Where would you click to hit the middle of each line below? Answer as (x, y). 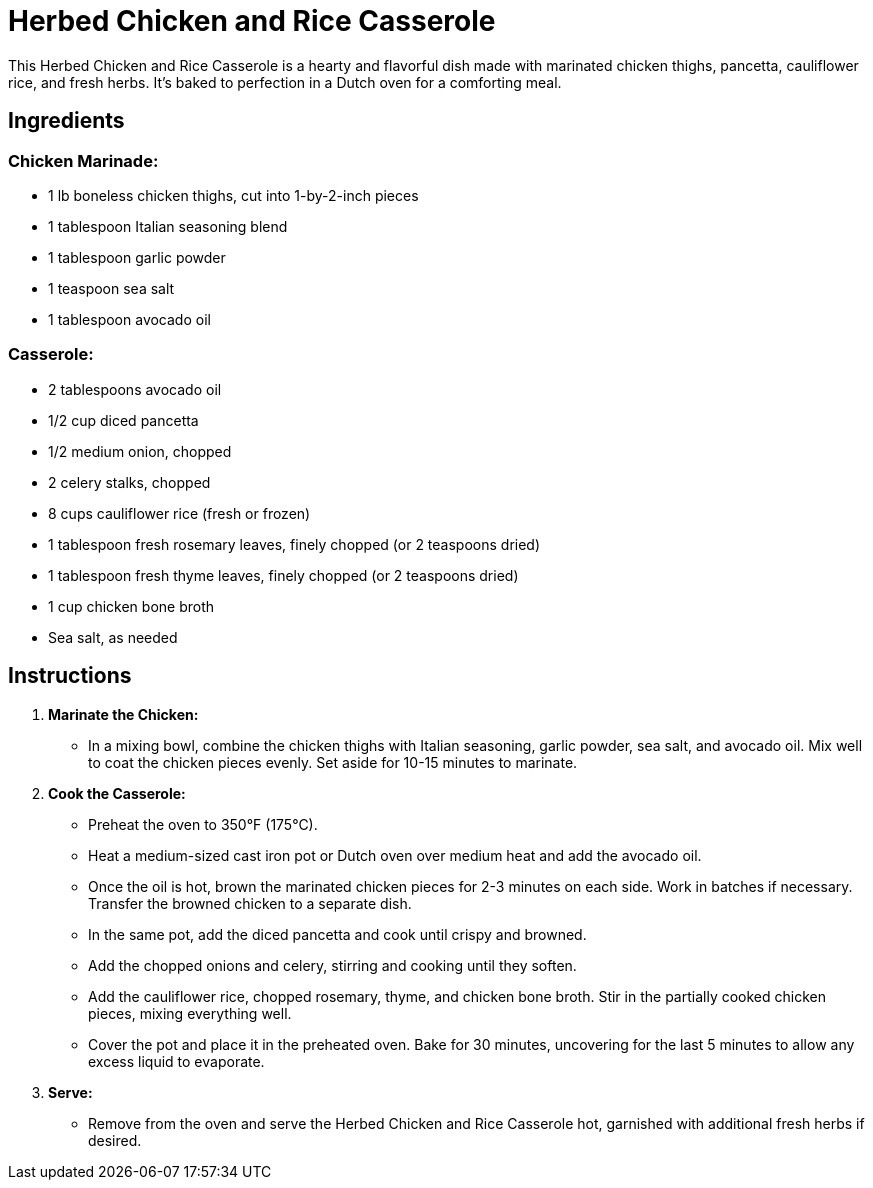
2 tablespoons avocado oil (135, 389)
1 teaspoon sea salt (111, 288)
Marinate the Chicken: (123, 714)
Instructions (70, 676)
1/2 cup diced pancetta (123, 420)
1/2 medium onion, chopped (140, 451)
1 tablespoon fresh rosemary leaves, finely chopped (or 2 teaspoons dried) (294, 544)
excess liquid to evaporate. (176, 1061)
